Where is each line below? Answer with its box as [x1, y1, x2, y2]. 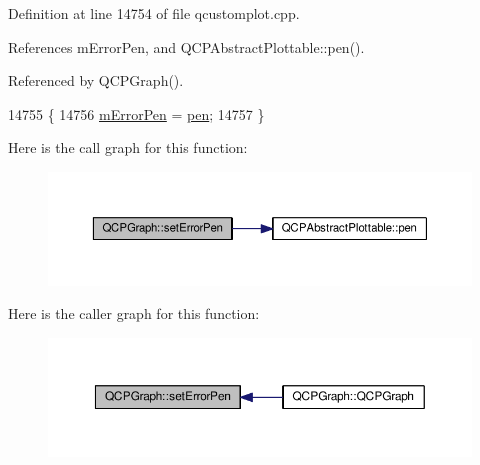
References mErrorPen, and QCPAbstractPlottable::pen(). [8, 36, 365, 57]
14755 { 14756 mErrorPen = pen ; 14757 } [8, 103, 265, 124]
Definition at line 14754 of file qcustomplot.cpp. [8, 3, 300, 23]
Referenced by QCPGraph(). [8, 70, 184, 91]
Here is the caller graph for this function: [8, 303, 260, 324]
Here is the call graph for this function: [8, 137, 248, 158]
